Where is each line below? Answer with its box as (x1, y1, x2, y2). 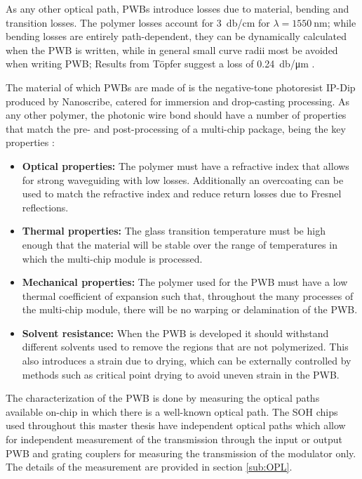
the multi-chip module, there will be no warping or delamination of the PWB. (22, 302, 358, 317)
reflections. (22, 199, 69, 214)
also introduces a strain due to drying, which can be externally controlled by (22, 353, 351, 368)
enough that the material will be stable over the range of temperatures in (22, 237, 337, 251)
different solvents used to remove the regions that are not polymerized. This (22, 339, 349, 354)
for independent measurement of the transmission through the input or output (6, 432, 343, 447)
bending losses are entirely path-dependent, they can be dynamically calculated (6, 29, 347, 44)
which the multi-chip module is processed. (22, 251, 203, 265)
